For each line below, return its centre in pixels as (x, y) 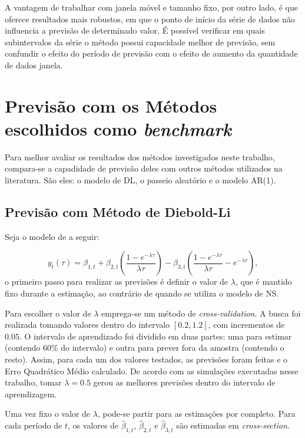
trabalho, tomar (33, 382)
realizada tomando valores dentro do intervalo (87, 325)
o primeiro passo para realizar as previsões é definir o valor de (117, 281)
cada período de (34, 425)
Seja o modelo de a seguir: (52, 236)
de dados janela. (34, 65)
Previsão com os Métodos (111, 105)
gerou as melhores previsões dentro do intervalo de (184, 382)
